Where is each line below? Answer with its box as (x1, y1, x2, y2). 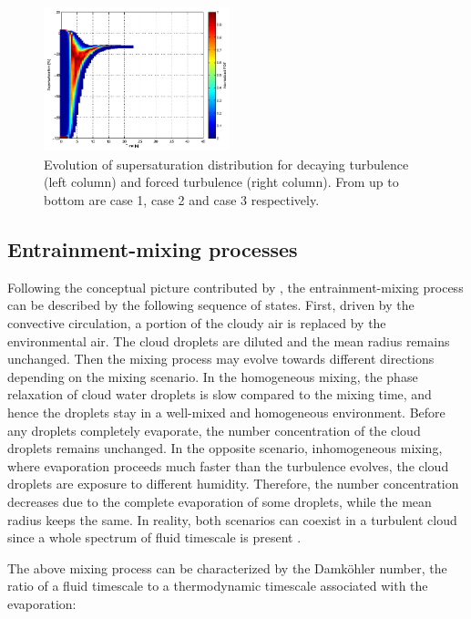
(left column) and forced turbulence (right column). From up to (44, 172, 399, 191)
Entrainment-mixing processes (7, 235, 298, 263)
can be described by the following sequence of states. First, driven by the (7, 295, 415, 315)
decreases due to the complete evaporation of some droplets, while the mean (7, 491, 432, 511)
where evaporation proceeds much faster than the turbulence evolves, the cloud (7, 456, 449, 475)
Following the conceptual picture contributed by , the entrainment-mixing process (7, 277, 464, 296)
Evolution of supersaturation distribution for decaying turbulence (44, 154, 409, 173)
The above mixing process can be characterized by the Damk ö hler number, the (7, 558, 447, 577)
